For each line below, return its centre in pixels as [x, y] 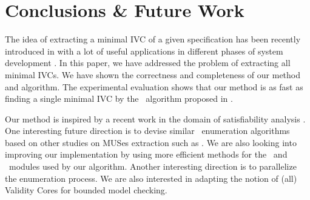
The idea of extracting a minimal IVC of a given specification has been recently [153, 39]
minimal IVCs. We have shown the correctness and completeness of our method [153, 74]
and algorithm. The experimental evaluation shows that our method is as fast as [154, 86]
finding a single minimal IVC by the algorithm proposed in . [119, 98]
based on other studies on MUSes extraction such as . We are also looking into [151, 142]
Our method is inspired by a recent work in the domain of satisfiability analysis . [155, 118]
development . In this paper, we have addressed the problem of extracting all [148, 63]
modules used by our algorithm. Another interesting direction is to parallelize [153, 166]
